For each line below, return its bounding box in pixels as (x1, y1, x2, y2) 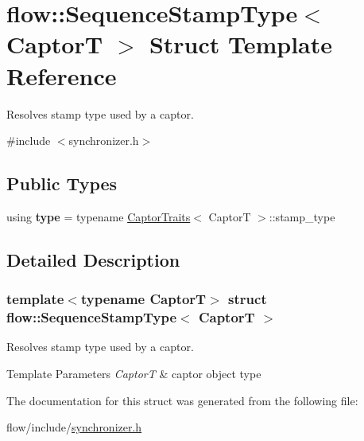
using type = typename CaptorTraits (6, 208, 191, 224)
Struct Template (149, 28, 333, 60)
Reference (6, 59, 117, 92)
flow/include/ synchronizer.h (6, 419, 142, 435)
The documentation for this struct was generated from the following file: (6, 392, 358, 408)
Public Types (6, 171, 118, 196)
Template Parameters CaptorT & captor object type (6, 365, 261, 381)
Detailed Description (6, 247, 180, 271)
